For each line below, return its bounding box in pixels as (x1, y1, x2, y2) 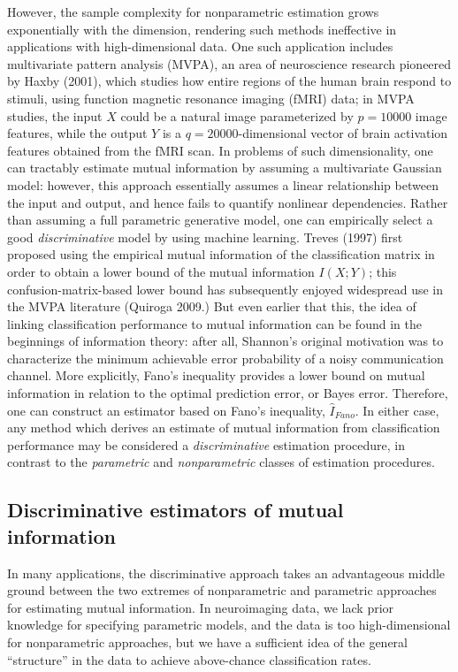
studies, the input (7, 106, 103, 125)
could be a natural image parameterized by (120, 106, 354, 125)
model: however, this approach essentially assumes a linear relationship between (7, 175, 439, 194)
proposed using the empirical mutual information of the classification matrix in (7, 245, 435, 263)
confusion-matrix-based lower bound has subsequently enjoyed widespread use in (7, 279, 444, 298)
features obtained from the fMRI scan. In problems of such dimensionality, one (7, 141, 433, 159)
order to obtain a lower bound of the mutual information (7, 262, 315, 280)
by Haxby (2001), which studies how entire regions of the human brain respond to (7, 72, 452, 90)
